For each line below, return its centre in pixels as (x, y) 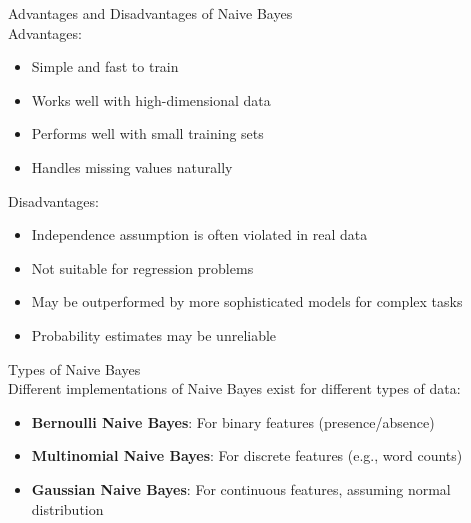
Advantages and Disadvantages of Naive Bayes (150, 13)
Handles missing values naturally (132, 166)
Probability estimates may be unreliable (154, 334)
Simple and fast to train (105, 66)
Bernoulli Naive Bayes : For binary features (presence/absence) (233, 421)
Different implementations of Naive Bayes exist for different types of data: (234, 388)
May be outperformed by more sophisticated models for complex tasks (247, 301)
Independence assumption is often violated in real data (199, 234)
